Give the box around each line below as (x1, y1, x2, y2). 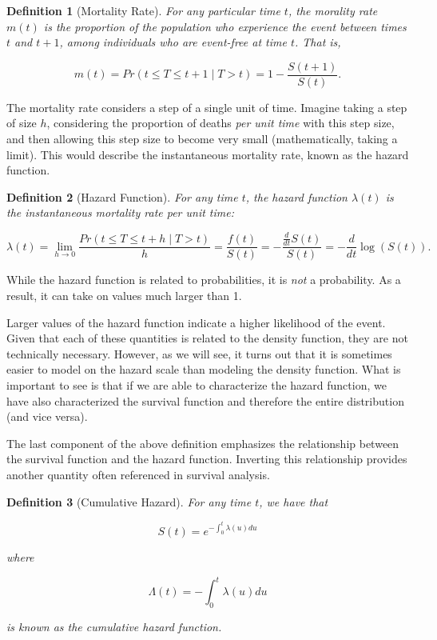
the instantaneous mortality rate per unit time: (6, 204, 235, 221)
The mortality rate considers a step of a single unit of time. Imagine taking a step (6, 98, 407, 115)
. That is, (295, 34, 341, 50)
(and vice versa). (6, 408, 88, 425)
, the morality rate (288, 2, 378, 18)
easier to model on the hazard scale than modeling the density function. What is (6, 361, 401, 378)
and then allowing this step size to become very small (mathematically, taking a (6, 130, 398, 147)
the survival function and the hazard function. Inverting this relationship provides (6, 450, 407, 467)
